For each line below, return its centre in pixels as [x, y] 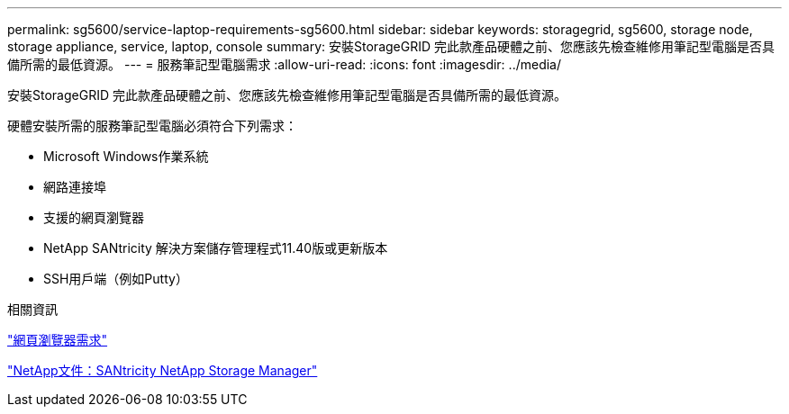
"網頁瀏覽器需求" [58, 340]
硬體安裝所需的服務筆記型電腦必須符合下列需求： [152, 126]
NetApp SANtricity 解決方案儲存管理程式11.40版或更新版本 [216, 248]
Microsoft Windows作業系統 [126, 156]
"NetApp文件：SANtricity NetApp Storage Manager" [163, 370]
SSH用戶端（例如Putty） [116, 279]
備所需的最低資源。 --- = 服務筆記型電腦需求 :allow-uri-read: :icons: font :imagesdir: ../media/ [285, 64]
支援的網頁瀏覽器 [94, 217]
